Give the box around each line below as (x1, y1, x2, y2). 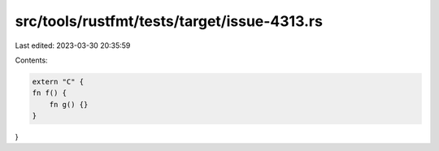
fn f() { (32, 88, 67, 97)
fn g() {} (49, 100, 89, 109)
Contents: (15, 55, 48, 65)
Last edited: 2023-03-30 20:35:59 (15, 41, 131, 50)
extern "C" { (32, 77, 85, 86)
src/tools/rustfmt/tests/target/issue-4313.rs (15, 12, 323, 30)
